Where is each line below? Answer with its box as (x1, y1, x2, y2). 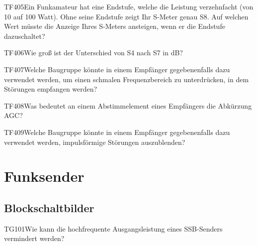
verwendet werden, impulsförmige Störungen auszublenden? (4, 136, 185, 147)
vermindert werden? (4, 233, 65, 244)
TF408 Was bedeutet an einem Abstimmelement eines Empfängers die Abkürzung (4, 100, 252, 111)
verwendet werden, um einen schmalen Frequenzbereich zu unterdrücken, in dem (4, 74, 249, 84)
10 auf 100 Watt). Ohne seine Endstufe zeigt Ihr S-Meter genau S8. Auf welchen (4, 11, 249, 21)
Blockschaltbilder (4, 200, 94, 215)
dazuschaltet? (4, 30, 45, 41)
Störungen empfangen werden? (4, 84, 97, 94)
